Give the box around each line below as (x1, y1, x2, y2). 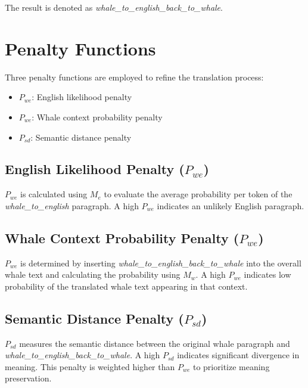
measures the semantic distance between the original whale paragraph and (19, 337, 290, 349)
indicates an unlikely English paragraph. (157, 199, 304, 212)
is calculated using (20, 188, 88, 200)
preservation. (5, 372, 52, 384)
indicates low (244, 268, 291, 281)
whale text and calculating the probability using (5, 268, 181, 281)
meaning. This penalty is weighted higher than (5, 360, 175, 373)
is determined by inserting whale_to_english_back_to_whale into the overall (20, 256, 301, 269)
